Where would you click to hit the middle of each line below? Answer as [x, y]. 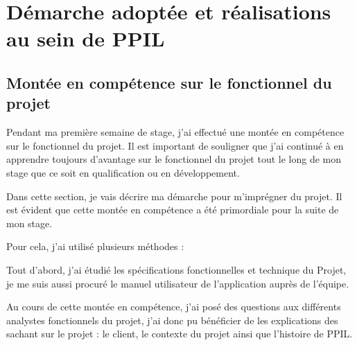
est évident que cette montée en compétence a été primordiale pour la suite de [173, 210]
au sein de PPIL [86, 38]
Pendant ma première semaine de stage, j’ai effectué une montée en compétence [175, 132]
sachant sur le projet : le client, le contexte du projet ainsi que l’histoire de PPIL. [180, 334]
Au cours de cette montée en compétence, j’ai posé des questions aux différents [174, 307]
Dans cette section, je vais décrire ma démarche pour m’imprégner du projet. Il [174, 196]
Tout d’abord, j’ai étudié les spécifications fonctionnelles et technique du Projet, [176, 269]
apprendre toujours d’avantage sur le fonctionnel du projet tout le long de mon [174, 159]
